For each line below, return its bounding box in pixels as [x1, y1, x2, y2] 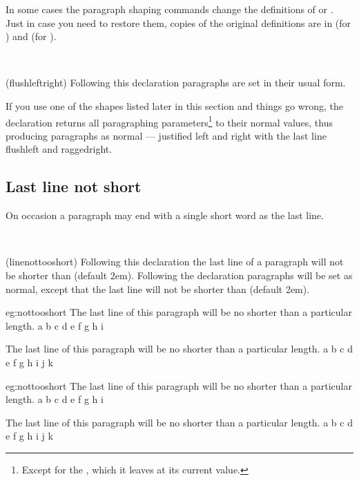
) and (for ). [6, 29, 57, 44]
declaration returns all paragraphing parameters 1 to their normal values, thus [6, 113, 333, 129]
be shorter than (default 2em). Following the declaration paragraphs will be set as [6, 267, 353, 282]
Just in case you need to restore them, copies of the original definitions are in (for [6, 15, 351, 30]
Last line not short [6, 176, 142, 197]
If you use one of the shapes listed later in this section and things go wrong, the [6, 98, 344, 113]
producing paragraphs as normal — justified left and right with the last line [6, 128, 327, 142]
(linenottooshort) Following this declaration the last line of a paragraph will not [6, 254, 344, 269]
